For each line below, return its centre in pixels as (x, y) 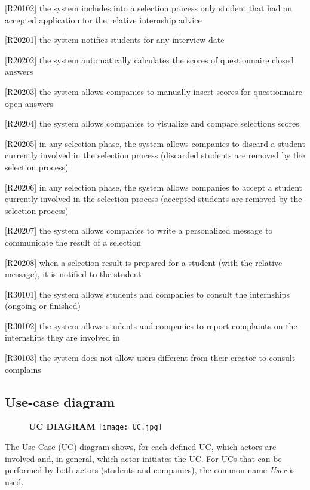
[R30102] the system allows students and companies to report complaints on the (151, 325)
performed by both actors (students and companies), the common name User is (150, 470)
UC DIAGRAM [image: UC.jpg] (96, 426)
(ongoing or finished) (43, 306)
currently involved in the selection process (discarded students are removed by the (155, 155)
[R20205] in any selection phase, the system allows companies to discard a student (155, 143)
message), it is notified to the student (73, 274)
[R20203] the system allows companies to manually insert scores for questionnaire (154, 91)
